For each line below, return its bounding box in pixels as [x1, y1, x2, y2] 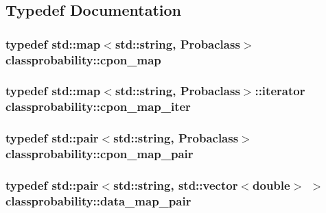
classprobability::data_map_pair [5, 192, 191, 209]
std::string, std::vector [113, 177, 238, 193]
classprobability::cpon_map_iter [5, 98, 191, 115]
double [253, 177, 290, 193]
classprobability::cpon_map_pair [5, 145, 194, 162]
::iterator [255, 82, 305, 99]
